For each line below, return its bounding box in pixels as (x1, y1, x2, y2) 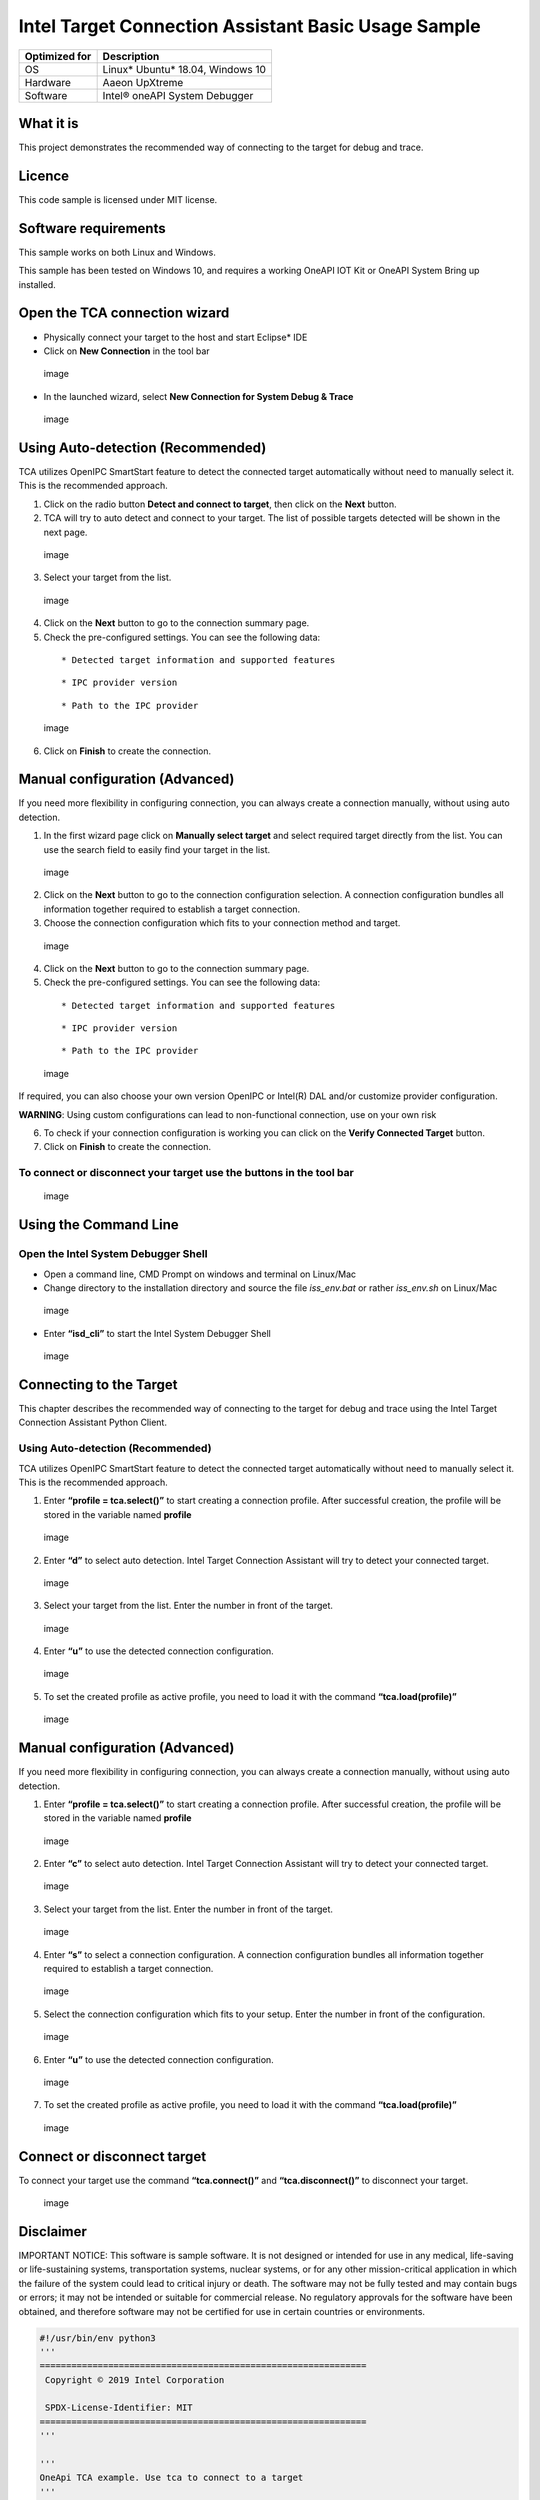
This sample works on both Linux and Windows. (18, 246, 217, 258)
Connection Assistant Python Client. (18, 1416, 167, 1429)
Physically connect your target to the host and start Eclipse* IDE (43, 331, 308, 343)
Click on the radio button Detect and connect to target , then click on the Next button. (43, 498, 397, 510)
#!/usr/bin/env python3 (39, 2332, 157, 2344)
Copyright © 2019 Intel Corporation (45, 2374, 225, 2385)
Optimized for (24, 49, 92, 63)
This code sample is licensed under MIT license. (18, 193, 218, 205)
